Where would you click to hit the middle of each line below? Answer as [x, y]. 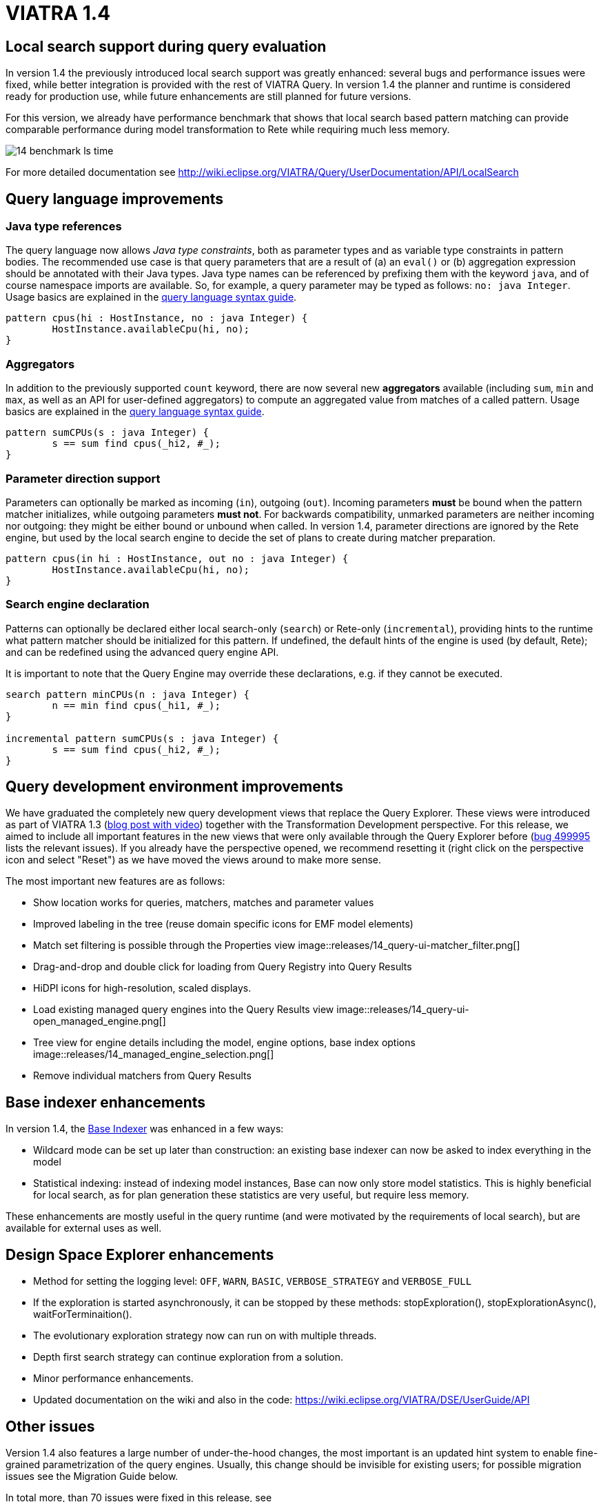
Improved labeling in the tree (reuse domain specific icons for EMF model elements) [223, 924]
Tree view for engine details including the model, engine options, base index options [224, 1043]
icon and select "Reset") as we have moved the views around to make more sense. [194, 860]
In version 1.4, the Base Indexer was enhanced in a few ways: [145, 1129]
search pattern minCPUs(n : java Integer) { [128, 694]
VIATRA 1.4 [58, 13]
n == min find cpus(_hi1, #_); [136, 705]
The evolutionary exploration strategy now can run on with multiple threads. [205, 1336]
